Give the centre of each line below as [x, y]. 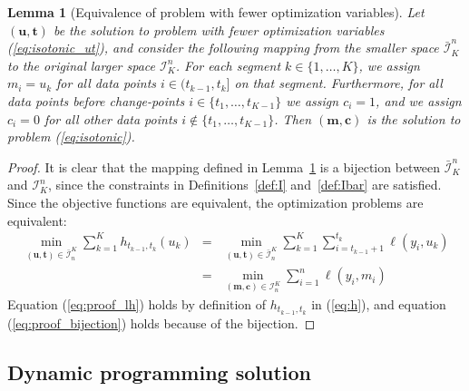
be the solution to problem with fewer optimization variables [219, 29]
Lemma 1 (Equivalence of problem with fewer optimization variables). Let [216, 12]
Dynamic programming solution [160, 371]
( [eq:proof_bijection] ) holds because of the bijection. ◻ [161, 323]
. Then [293, 118]
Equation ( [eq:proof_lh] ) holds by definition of [137, 303]
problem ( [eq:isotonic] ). [71, 137]
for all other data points [111, 118]
